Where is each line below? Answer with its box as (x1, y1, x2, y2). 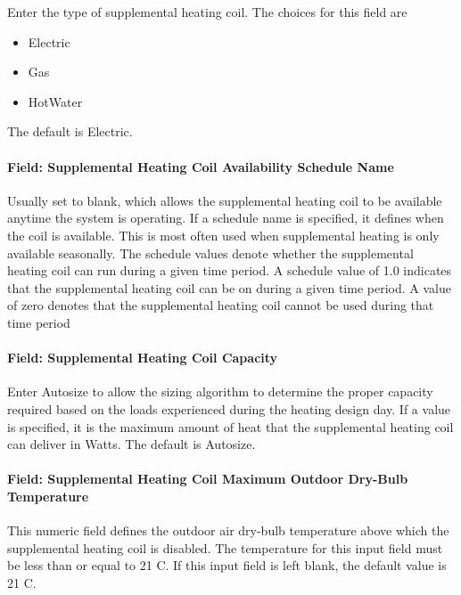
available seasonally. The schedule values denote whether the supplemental (7, 243, 414, 262)
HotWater (28, 92, 83, 110)
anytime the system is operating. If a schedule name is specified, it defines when (7, 208, 444, 227)
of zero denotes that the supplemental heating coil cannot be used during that (7, 296, 434, 314)
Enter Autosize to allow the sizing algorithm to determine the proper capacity (7, 382, 433, 401)
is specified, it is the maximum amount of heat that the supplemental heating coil (7, 417, 454, 436)
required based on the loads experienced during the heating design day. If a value (7, 399, 451, 418)
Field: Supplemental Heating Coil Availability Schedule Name (7, 157, 394, 175)
